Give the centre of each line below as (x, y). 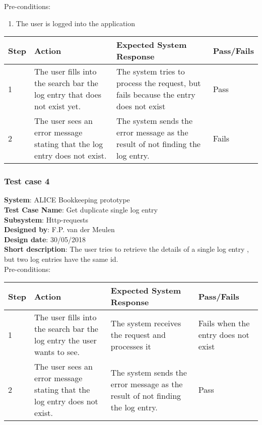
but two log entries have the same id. (61, 259)
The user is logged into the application (76, 23)
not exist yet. (58, 106)
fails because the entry (156, 95)
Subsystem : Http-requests (46, 219)
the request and (138, 334)
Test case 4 (27, 181)
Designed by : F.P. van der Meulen (59, 229)
